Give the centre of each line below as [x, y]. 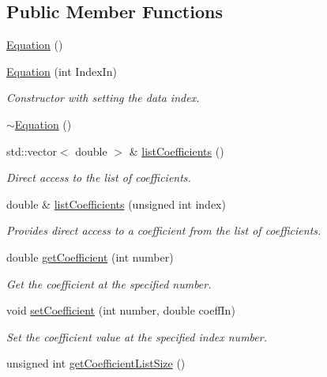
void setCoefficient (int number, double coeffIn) [121, 310]
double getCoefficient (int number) [90, 256]
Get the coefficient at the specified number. [109, 283]
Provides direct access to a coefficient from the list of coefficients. [164, 230]
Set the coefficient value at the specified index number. [137, 336]
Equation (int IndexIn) [62, 71]
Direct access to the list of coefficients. [99, 177]
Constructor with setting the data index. [103, 98]
